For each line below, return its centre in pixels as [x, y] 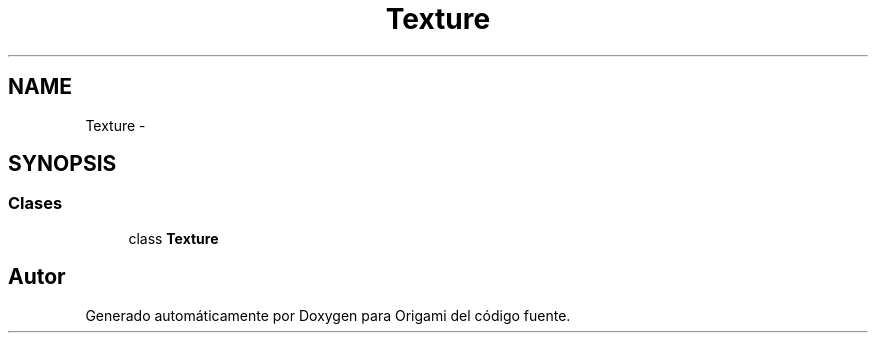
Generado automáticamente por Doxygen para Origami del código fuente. [328, 315]
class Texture [173, 238]
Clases [35, 203]
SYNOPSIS [62, 164]
